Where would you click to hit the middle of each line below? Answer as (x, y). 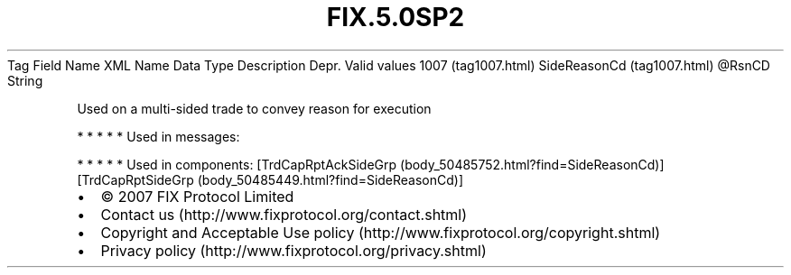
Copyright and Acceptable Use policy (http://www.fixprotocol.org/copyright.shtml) (381, 232)
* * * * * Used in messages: (158, 136)
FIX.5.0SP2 (395, 17)
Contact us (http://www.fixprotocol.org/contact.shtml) (284, 214)
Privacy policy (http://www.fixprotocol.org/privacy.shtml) (293, 250)
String (25, 80)
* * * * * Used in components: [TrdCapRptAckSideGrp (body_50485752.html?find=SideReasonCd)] (371, 164)
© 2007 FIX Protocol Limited (197, 196)
